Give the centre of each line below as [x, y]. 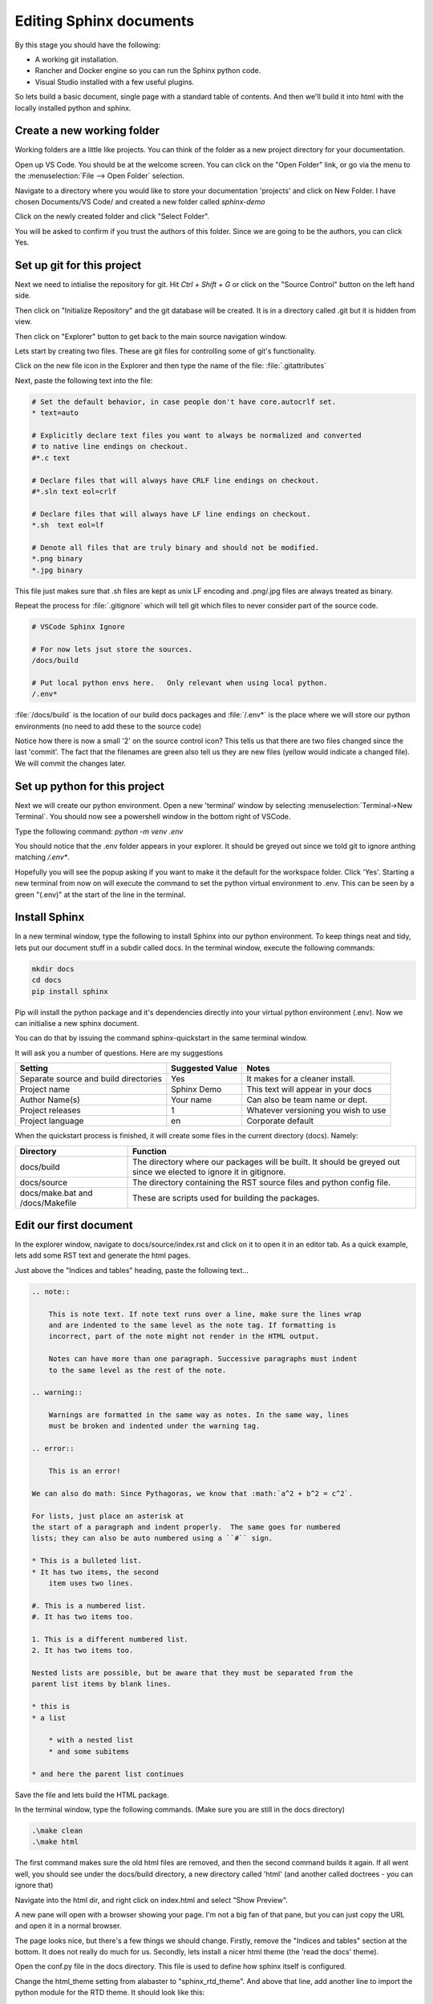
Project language [52, 1121]
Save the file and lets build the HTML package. [92, 1795]
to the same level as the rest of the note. [138, 1370]
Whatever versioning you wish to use [316, 1110]
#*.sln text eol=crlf [74, 491]
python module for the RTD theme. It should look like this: [110, 1993]
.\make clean [57, 1830]
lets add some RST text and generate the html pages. [103, 1255]
